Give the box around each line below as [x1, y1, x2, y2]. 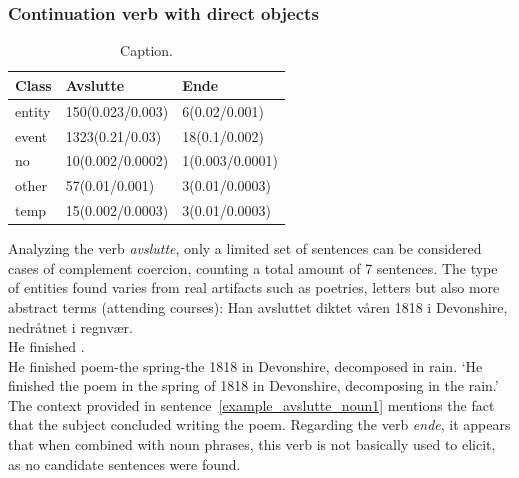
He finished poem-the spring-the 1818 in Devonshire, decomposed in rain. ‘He [8, 355, 483, 376]
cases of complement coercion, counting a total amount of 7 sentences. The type [8, 257, 498, 278]
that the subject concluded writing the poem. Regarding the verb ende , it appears [8, 414, 511, 435]
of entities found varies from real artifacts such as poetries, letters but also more [8, 277, 500, 298]
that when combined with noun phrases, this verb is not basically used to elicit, [8, 434, 496, 455]
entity [15, 100, 51, 121]
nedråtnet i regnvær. [8, 316, 133, 337]
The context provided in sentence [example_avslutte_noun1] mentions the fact [8, 394, 495, 415]
